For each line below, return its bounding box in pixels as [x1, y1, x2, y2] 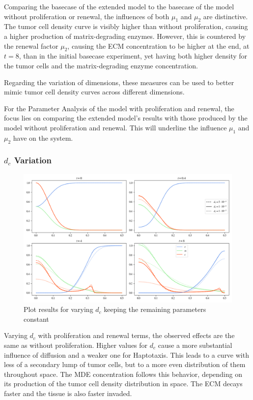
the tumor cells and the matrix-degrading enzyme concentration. [4, 60, 198, 70]
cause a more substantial [158, 339, 232, 350]
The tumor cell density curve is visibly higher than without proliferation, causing [4, 21, 248, 31]
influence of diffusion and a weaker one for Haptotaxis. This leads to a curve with [4, 349, 249, 360]
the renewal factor [4, 40, 58, 51]
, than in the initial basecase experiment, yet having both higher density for [19, 51, 248, 61]
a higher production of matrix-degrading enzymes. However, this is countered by [4, 31, 246, 41]
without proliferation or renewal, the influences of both [4, 11, 169, 21]
